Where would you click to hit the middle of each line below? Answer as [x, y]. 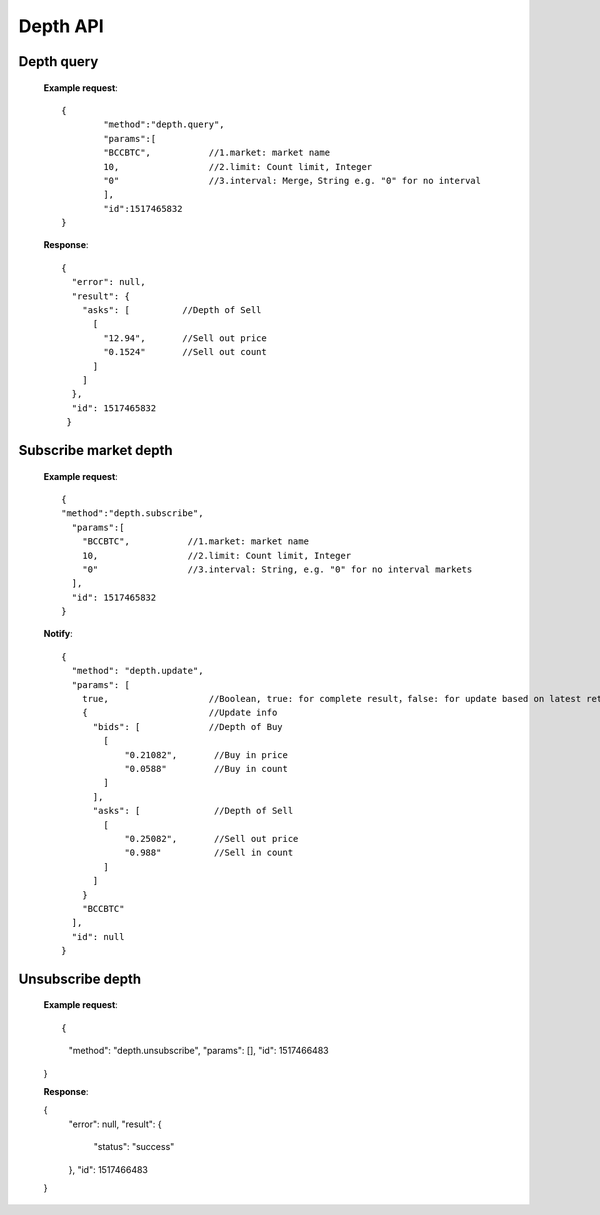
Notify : [58, 634]
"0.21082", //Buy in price [206, 754]
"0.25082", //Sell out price [211, 838]
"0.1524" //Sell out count [185, 352]
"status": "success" [134, 1147]
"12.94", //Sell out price [185, 338]
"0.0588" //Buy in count [206, 768]
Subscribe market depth [96, 450]
